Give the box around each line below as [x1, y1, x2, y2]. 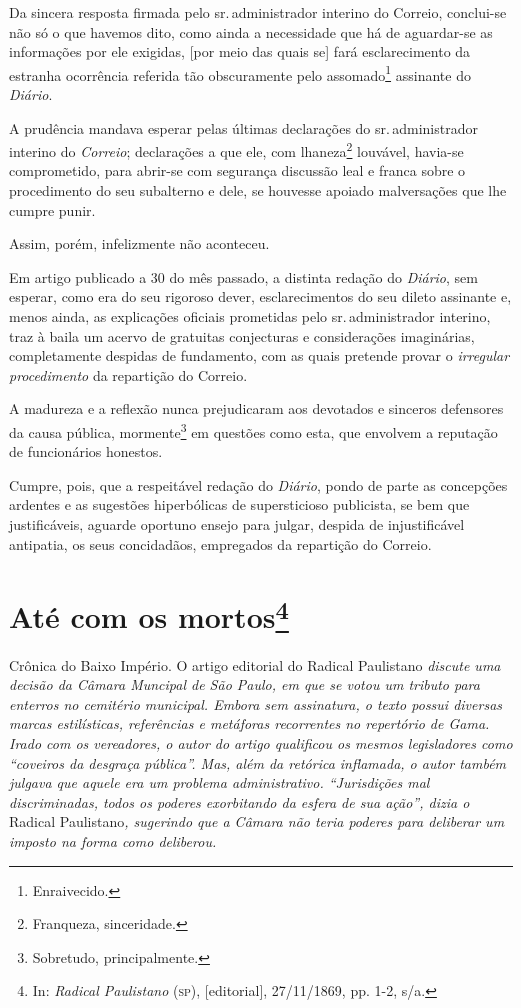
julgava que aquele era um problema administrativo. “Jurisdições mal [9, 772, 430, 793]
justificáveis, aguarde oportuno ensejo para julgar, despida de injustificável [9, 514, 465, 535]
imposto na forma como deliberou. [9, 831, 217, 852]
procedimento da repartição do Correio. [9, 364, 248, 385]
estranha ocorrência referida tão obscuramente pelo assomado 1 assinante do [9, 61, 471, 85]
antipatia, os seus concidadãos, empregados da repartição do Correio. [9, 533, 432, 554]
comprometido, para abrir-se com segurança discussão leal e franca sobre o [9, 160, 466, 181]
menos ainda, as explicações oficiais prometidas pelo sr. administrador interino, [9, 306, 491, 327]
